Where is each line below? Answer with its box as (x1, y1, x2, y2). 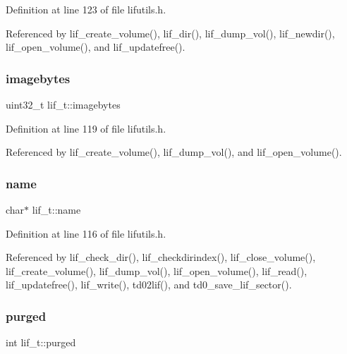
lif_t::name (32, 202, 81, 216)
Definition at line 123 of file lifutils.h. (6, 2, 166, 16)
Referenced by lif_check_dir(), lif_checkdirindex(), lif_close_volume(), (6, 250, 316, 264)
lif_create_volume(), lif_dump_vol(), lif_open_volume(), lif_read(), (6, 263, 308, 278)
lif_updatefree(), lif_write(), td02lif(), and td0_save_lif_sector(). (6, 277, 292, 292)
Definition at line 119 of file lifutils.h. (6, 121, 166, 135)
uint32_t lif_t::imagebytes (6, 97, 121, 111)
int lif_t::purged (6, 335, 76, 350)
